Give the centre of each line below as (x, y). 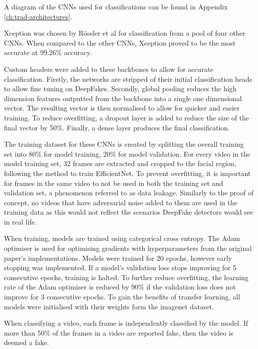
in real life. (20, 221)
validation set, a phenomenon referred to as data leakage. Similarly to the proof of (129, 193)
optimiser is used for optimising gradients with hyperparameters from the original (128, 248)
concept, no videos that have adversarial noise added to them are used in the (121, 202)
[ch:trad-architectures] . (38, 16)
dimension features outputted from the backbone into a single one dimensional (123, 98)
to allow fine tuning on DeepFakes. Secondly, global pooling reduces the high (120, 88)
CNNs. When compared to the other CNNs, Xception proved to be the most (120, 42)
